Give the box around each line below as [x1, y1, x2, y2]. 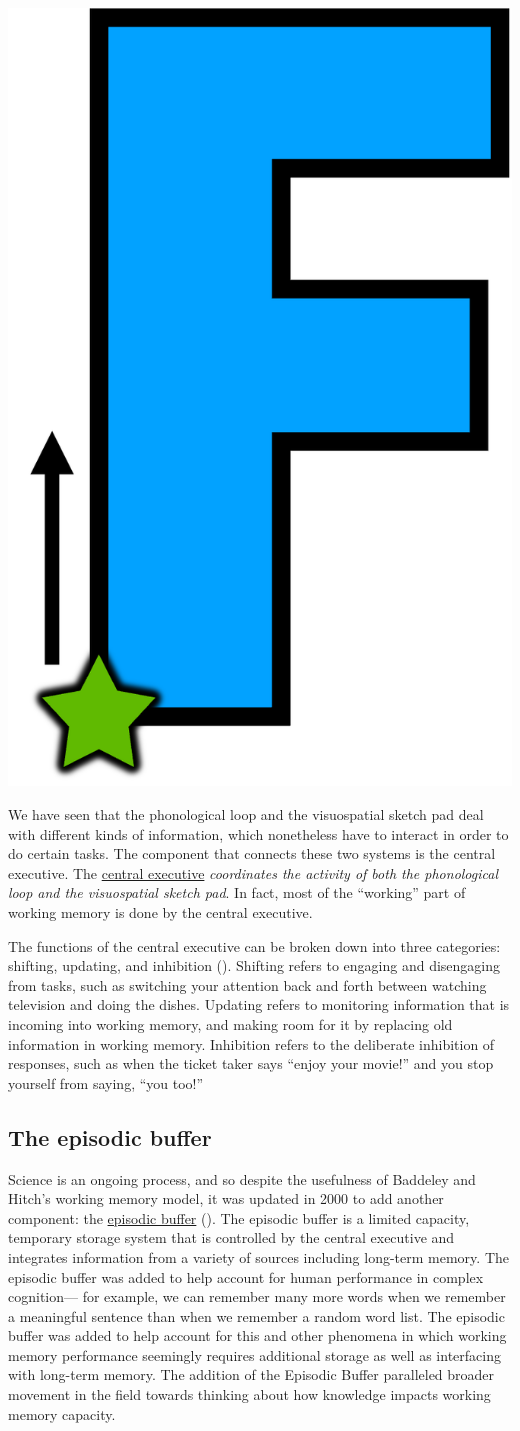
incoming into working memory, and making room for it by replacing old [8, 1013, 453, 1034]
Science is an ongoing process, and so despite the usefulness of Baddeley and [8, 1168, 476, 1189]
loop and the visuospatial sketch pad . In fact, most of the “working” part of [8, 882, 466, 903]
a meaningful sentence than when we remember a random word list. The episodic [8, 1305, 505, 1326]
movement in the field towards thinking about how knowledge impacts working [8, 1384, 491, 1405]
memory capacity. [8, 1403, 116, 1424]
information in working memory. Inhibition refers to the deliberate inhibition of [8, 1033, 495, 1054]
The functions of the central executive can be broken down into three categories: [8, 935, 501, 956]
